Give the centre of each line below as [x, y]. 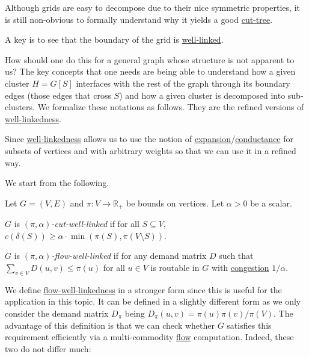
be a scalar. [271, 203]
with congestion [240, 267]
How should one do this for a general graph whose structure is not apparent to [150, 59]
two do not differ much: [48, 348]
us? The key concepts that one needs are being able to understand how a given [150, 71]
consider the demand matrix [57, 313]
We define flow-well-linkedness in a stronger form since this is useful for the [143, 289]
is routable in [175, 267]
